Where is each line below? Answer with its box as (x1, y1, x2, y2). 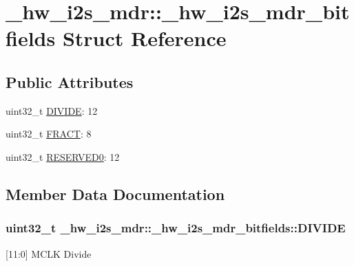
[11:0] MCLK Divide (6, 246, 92, 261)
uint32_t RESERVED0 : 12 (6, 149, 120, 164)
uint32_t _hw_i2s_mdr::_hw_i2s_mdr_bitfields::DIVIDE (6, 219, 346, 236)
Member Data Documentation (6, 183, 225, 204)
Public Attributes (6, 71, 134, 92)
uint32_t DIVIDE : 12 (6, 103, 98, 118)
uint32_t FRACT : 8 (6, 126, 92, 141)
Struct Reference (62, 24, 227, 52)
